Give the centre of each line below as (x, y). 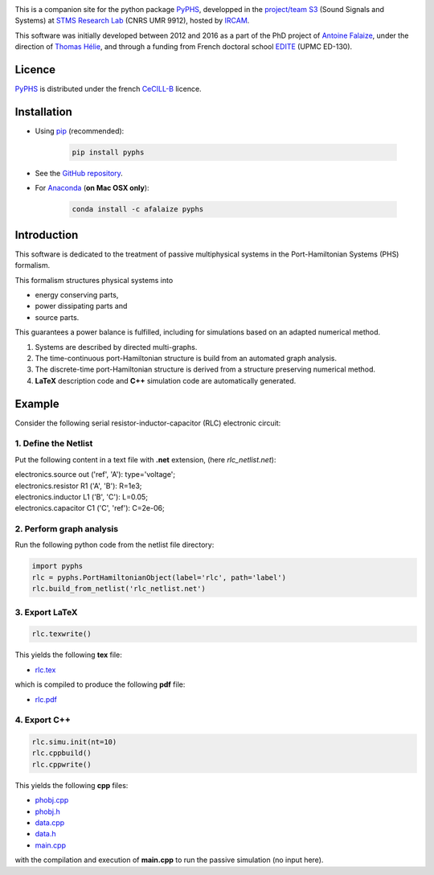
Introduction (47, 234)
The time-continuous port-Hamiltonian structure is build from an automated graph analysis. (186, 358)
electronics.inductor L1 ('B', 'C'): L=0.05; (82, 497)
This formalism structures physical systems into (94, 280)
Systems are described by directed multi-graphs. (116, 347)
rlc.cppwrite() (61, 764)
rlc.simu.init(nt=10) (74, 742)
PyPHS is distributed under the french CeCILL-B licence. (108, 89)
